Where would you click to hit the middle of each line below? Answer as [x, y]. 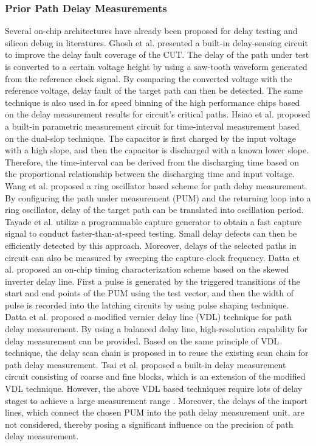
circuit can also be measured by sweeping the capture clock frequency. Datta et [153, 257]
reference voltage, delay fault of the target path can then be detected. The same [154, 90]
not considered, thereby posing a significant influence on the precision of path [149, 424]
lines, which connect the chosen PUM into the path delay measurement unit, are [155, 412]
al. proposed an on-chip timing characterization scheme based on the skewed [147, 269]
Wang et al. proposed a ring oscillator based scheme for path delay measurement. [156, 185]
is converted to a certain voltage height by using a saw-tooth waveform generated [156, 66]
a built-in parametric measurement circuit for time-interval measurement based [152, 126]
